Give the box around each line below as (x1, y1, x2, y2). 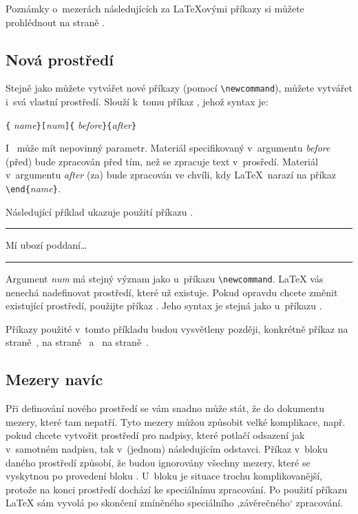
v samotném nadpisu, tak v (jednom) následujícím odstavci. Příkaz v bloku (6, 441, 328, 455)
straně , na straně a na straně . (6, 335, 149, 349)
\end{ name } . (6, 181, 61, 196)
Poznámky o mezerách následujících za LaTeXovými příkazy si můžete (6, 1, 304, 15)
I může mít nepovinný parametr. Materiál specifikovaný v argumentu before (6, 141, 330, 155)
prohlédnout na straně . (6, 14, 105, 29)
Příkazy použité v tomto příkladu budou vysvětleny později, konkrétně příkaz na (6, 321, 348, 336)
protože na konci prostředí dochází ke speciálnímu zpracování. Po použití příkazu (6, 482, 348, 496)
